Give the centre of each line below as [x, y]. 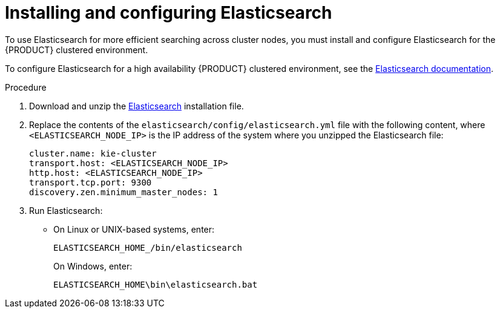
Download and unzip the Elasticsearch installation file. [137, 106]
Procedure [26, 87]
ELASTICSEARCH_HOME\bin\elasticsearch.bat [156, 284]
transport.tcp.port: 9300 [90, 182]
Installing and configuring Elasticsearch [169, 13]
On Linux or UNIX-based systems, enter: [134, 229]
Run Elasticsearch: [66, 210]
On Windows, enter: [93, 266]
